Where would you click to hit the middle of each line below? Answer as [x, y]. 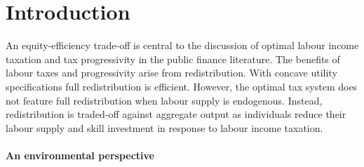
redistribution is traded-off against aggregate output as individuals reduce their [176, 114]
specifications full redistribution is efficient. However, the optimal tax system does [182, 86]
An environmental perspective [80, 155]
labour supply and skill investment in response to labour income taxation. [164, 127]
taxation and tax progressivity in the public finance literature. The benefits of [173, 59]
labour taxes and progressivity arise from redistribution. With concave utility [171, 73]
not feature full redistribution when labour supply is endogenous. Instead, [164, 100]
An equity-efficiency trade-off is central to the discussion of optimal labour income [182, 45]
